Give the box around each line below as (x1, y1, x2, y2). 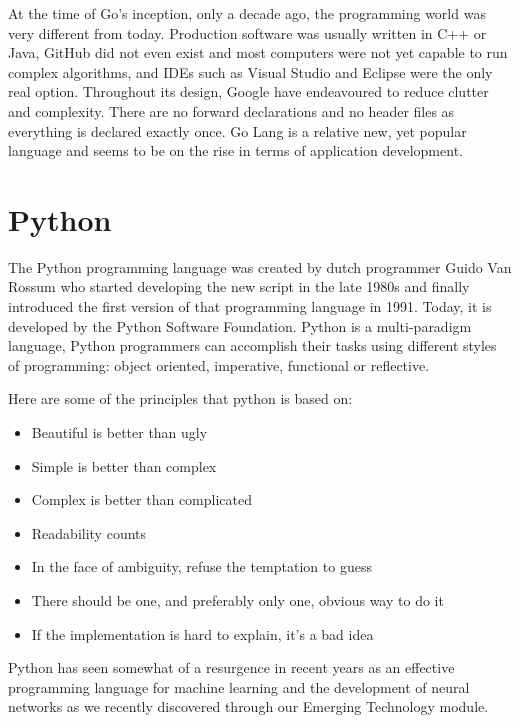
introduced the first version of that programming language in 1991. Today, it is (8, 296, 492, 317)
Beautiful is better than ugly (31, 422, 208, 443)
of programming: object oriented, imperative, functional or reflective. (8, 354, 430, 375)
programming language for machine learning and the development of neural (8, 676, 470, 697)
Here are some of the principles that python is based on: (8, 388, 353, 409)
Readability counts (31, 522, 147, 543)
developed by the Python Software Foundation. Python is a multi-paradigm (8, 315, 472, 336)
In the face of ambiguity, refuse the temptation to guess (31, 556, 372, 577)
